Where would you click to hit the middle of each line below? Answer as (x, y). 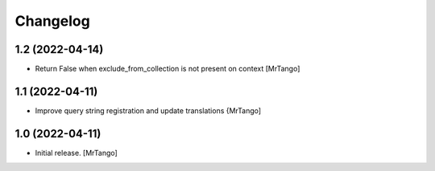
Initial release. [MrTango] (77, 153)
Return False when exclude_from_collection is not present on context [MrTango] (168, 69)
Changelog (52, 21)
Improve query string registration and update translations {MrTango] (148, 110)
